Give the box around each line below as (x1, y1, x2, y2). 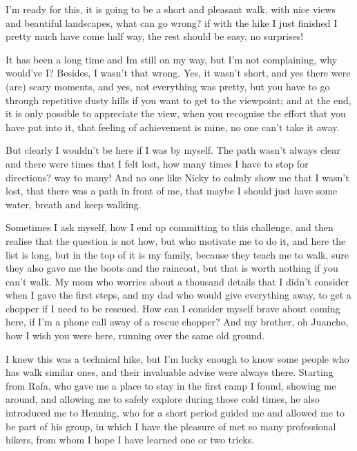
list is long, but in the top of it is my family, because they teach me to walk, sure (6, 247, 349, 261)
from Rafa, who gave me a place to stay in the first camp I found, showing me (6, 378, 336, 392)
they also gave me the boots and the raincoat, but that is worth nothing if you (6, 261, 338, 275)
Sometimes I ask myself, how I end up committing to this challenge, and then (6, 220, 334, 234)
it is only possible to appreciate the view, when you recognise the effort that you (6, 106, 346, 121)
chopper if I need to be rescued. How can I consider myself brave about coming (6, 301, 340, 315)
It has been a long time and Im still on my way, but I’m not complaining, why (6, 52, 338, 66)
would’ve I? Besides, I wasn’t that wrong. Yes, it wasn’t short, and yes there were (6, 66, 351, 80)
